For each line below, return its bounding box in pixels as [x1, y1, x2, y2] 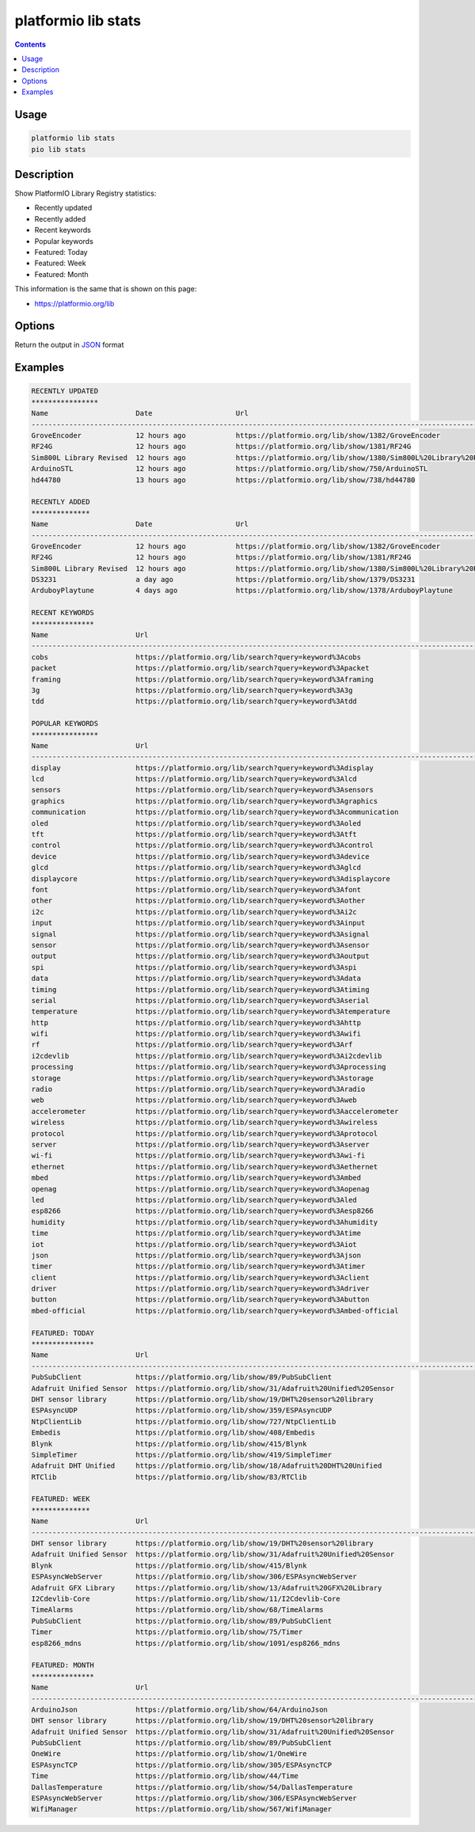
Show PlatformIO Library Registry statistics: [14, 188, 157, 198]
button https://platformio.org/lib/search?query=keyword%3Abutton [31, 1295, 370, 1304]
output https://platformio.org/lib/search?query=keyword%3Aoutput [31, 952, 370, 961]
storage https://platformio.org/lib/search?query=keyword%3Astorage [31, 1074, 374, 1082]
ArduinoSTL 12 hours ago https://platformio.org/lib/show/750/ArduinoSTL [31, 464, 428, 473]
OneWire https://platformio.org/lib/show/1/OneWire [31, 1750, 307, 1758]
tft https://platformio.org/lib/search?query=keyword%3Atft [31, 830, 358, 839]
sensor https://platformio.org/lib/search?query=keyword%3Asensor [31, 941, 370, 949]
